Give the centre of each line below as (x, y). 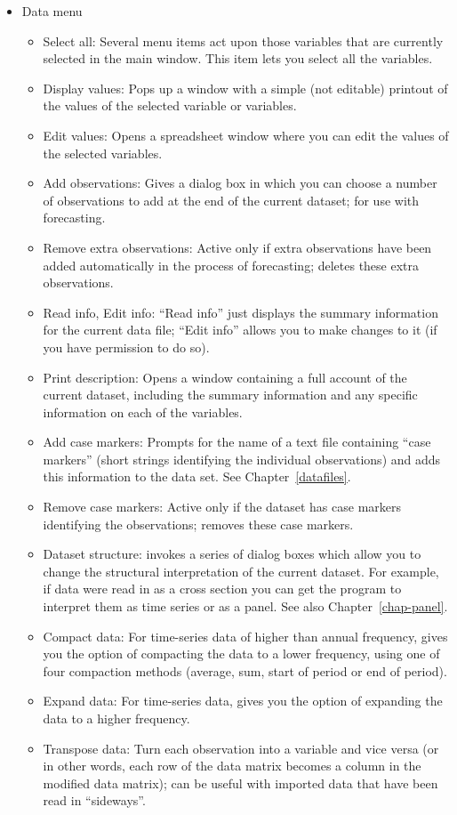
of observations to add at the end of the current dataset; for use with (231, 200)
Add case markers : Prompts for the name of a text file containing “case (237, 442)
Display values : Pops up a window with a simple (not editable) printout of (245, 88)
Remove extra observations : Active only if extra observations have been (237, 247)
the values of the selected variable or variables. (170, 105)
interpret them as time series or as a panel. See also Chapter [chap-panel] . (245, 606)
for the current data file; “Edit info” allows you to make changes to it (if (240, 330)
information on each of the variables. (143, 412)
